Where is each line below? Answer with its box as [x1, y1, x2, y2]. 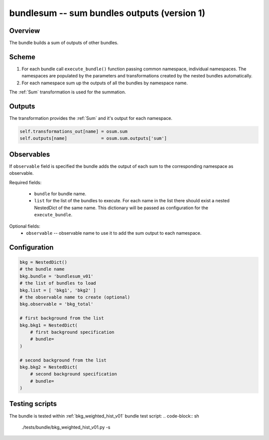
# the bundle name [19, 266, 65, 272]
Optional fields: [9, 223, 41, 229]
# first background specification [30, 329, 115, 335]
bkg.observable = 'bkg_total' [19, 301, 94, 307]
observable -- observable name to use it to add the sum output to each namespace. [26, 230, 202, 236]
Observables [9, 150, 50, 158]
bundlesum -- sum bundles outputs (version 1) [9, 7, 205, 18]
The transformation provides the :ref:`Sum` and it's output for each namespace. [9, 115, 173, 121]
